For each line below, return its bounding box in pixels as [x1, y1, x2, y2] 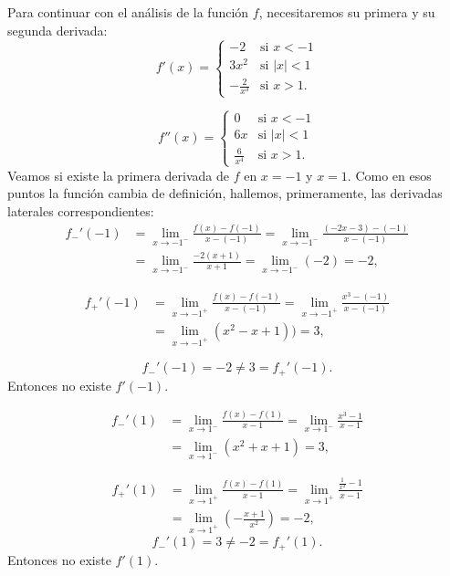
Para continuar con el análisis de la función [7, 3, 249, 21]
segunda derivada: [7, 20, 108, 39]
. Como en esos [347, 165, 432, 184]
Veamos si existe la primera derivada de [7, 165, 229, 184]
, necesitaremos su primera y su [258, 3, 435, 21]
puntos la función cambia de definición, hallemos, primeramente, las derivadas [7, 183, 443, 203]
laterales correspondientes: [7, 201, 154, 220]
